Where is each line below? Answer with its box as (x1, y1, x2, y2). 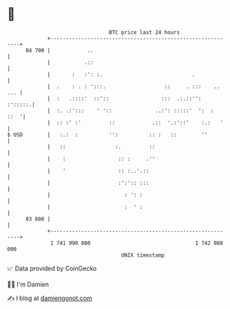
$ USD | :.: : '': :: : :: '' (7, 131, 208, 138)
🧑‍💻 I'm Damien (7, 280, 50, 288)
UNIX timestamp (121, 251, 165, 259)
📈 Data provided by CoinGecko (7, 264, 97, 273)
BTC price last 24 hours (109, 29, 180, 36)
